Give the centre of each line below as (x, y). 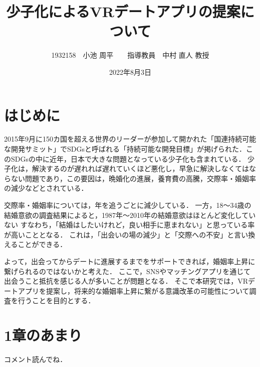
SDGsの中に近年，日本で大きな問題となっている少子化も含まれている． (128, 158)
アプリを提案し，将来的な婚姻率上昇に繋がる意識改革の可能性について (134, 290)
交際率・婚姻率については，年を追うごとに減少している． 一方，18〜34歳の (128, 205)
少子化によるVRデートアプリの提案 (123, 11)
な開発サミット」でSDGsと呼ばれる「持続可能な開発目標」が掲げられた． (125, 149)
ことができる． (42, 244)
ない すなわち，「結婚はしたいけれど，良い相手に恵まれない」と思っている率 (129, 225)
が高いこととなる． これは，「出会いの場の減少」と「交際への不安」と (119, 234)
